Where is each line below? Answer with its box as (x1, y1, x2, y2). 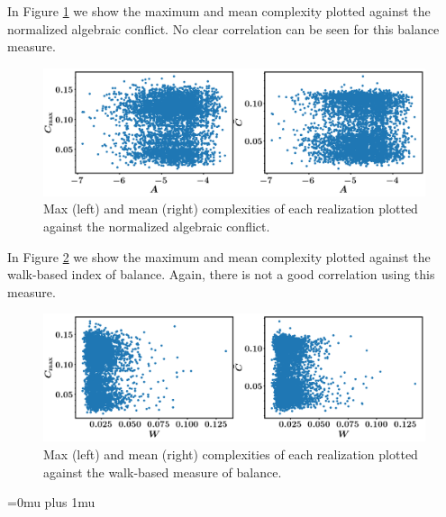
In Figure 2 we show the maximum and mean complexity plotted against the (7, 247, 431, 266)
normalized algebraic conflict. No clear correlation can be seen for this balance (7, 19, 440, 38)
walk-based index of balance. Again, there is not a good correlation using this (7, 265, 435, 284)
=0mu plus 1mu (7, 493, 96, 512)
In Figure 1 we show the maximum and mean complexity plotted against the (7, 2, 431, 20)
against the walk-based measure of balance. (43, 462, 282, 481)
